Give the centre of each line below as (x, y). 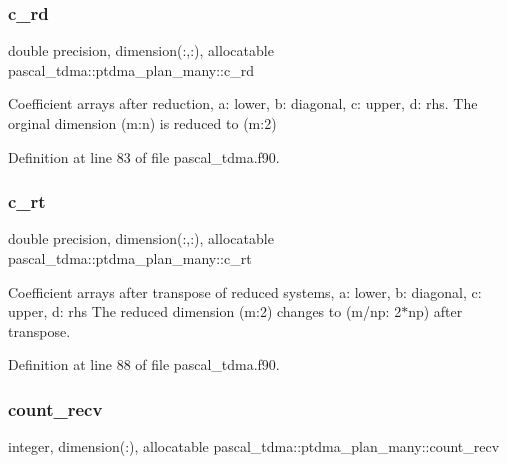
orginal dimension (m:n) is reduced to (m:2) (142, 123)
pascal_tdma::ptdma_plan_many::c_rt (130, 258)
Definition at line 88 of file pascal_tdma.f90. (144, 364)
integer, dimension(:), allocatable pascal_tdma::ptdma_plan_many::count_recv (254, 446)
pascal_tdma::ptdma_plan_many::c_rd (131, 69)
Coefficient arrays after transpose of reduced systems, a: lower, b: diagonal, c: (245, 291)
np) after (435, 311)
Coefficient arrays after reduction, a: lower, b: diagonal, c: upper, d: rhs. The (243, 103)
